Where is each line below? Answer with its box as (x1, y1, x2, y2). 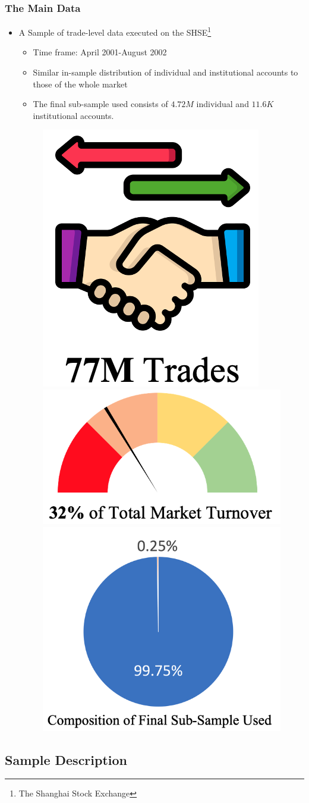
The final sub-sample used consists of (33, 98, 168, 110)
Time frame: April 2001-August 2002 (33, 46, 167, 58)
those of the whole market (33, 77, 128, 90)
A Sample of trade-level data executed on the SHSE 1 (18, 24, 212, 38)
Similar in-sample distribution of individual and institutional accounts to (33, 66, 298, 79)
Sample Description (5, 750, 128, 769)
